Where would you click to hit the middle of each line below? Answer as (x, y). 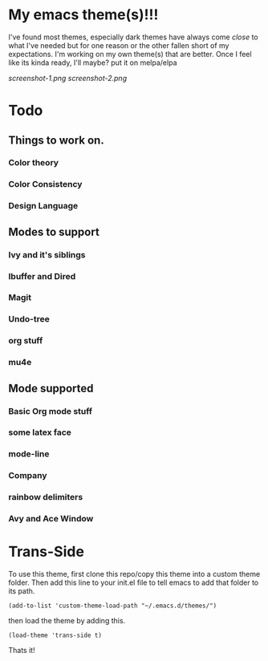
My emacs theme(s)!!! (83, 15)
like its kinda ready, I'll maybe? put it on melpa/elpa (93, 63)
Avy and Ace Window (51, 519)
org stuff (26, 341)
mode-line (29, 454)
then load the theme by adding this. (67, 621)
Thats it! (22, 651)
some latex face (40, 432)
